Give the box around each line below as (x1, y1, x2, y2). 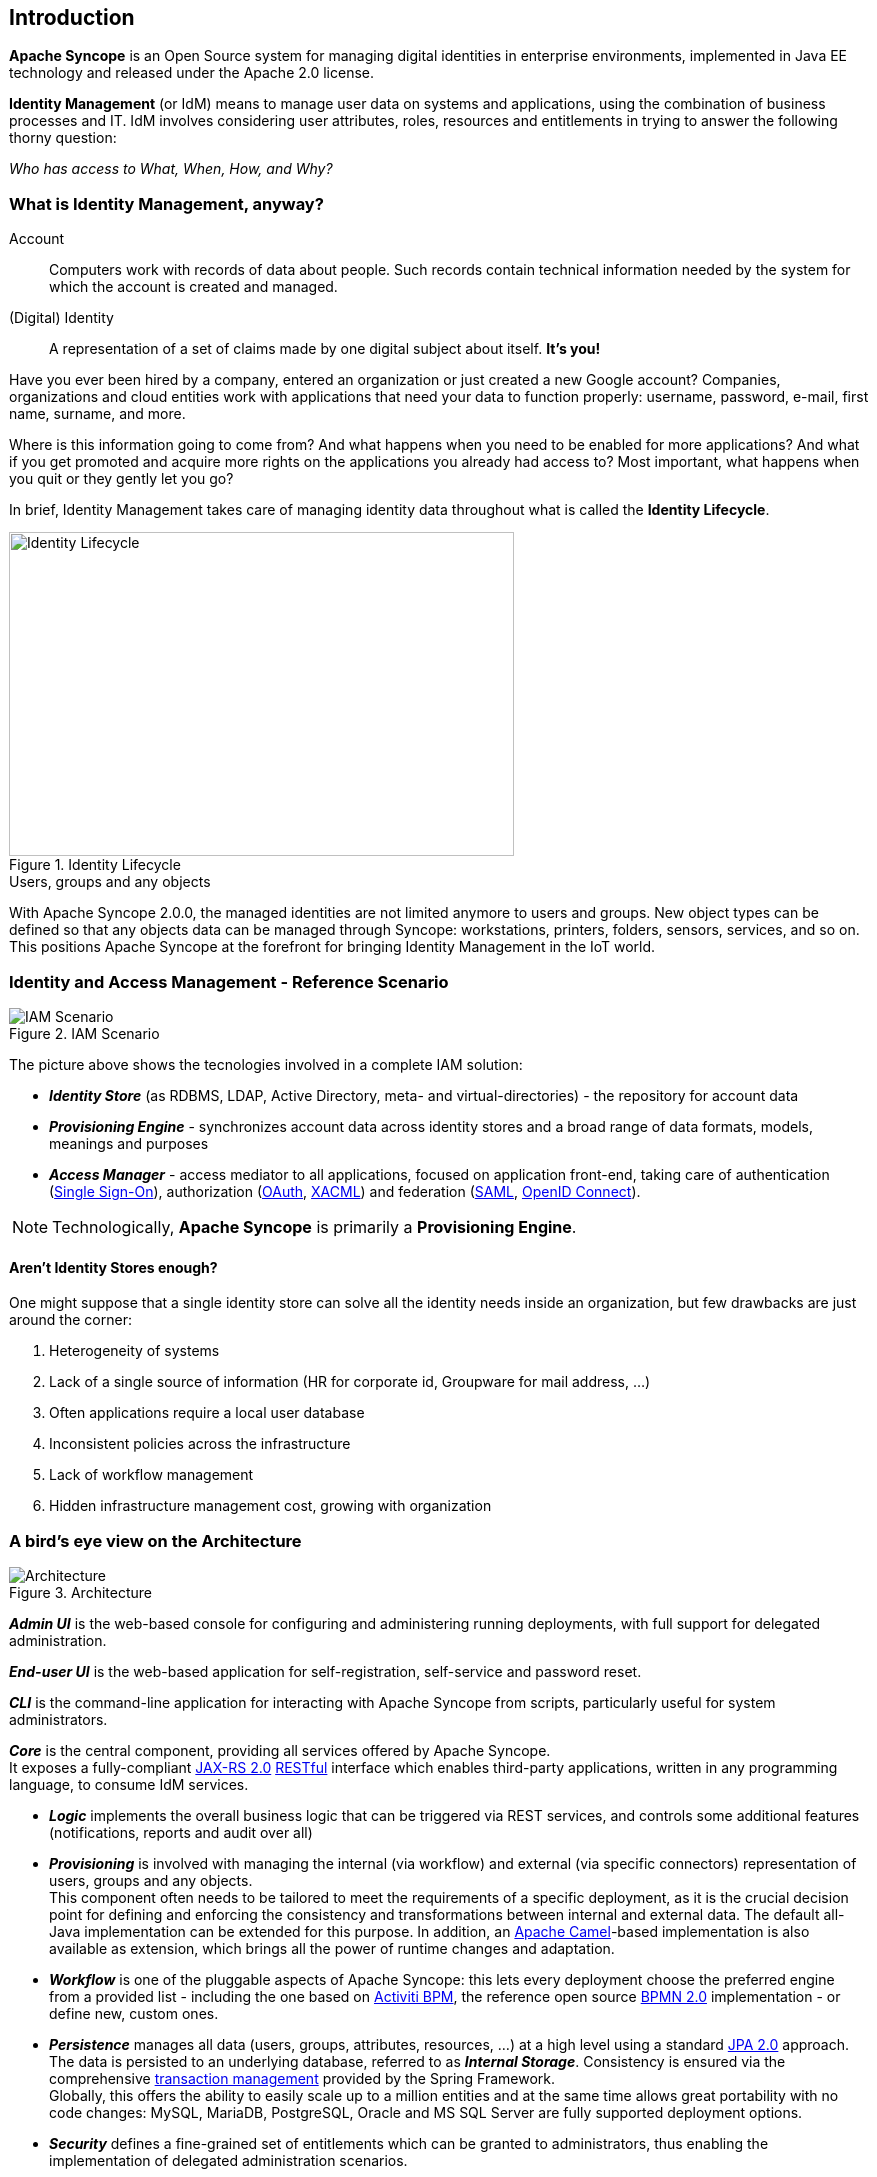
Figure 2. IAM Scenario (9, 1024, 160, 1042)
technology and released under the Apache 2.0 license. (9, 64, 375, 82)
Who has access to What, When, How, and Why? (9, 160, 333, 178)
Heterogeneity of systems (49, 1342, 220, 1360)
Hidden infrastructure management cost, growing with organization (49, 1497, 492, 1515)
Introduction (9, 5, 135, 30)
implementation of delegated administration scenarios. (49, 2151, 408, 2169)
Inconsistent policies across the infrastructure (49, 1435, 351, 1453)
